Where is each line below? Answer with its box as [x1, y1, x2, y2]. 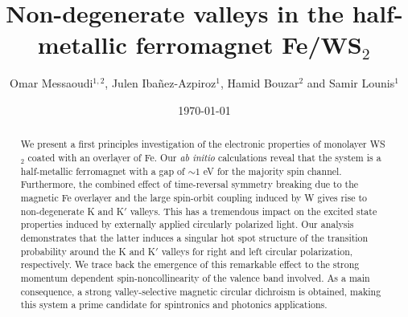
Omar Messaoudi [10, 75, 93, 91]
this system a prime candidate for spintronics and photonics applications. [20, 298, 328, 311]
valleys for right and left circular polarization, [161, 244, 353, 258]
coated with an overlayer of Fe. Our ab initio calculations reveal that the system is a [27, 150, 381, 164]
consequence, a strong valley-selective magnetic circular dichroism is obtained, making [20, 284, 381, 298]
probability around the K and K [20, 244, 156, 258]
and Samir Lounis [307, 75, 395, 91]
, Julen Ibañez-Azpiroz [105, 75, 216, 91]
